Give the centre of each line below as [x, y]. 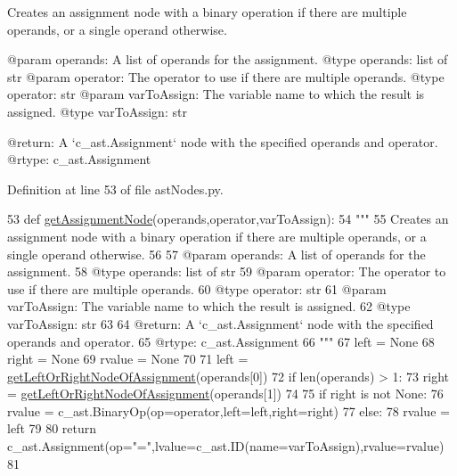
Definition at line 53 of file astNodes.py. [115, 189]
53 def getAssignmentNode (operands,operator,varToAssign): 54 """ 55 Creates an [228, 219]
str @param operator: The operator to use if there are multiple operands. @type [226, 76]
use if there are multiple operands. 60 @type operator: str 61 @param [197, 288]
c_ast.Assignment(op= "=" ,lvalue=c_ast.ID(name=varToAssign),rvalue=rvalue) [226, 446]
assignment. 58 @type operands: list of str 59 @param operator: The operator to [227, 271]
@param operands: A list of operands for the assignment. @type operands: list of [228, 59]
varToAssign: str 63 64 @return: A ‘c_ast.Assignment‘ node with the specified [220, 323]
